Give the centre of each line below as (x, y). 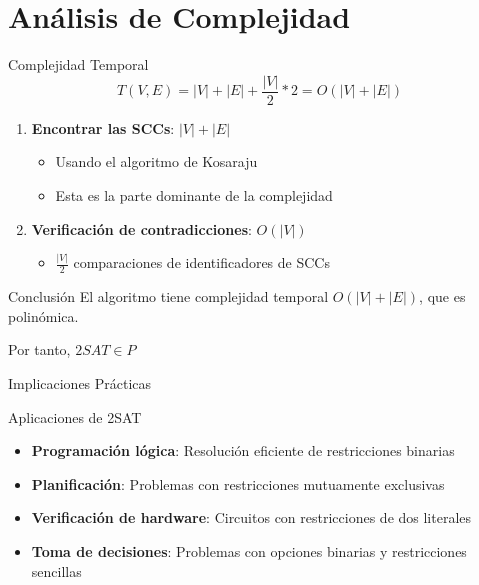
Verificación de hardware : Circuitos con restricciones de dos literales (251, 517)
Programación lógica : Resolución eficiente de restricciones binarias (243, 450)
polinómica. (43, 315)
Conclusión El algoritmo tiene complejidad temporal (168, 296)
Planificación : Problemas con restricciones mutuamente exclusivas (238, 483)
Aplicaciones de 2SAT (75, 416)
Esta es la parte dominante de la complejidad (194, 194)
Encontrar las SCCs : (103, 127)
